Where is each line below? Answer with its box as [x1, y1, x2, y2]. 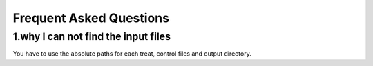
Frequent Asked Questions [12, 10, 169, 25]
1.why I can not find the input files [12, 30, 171, 43]
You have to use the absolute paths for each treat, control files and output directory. [12, 49, 251, 58]
